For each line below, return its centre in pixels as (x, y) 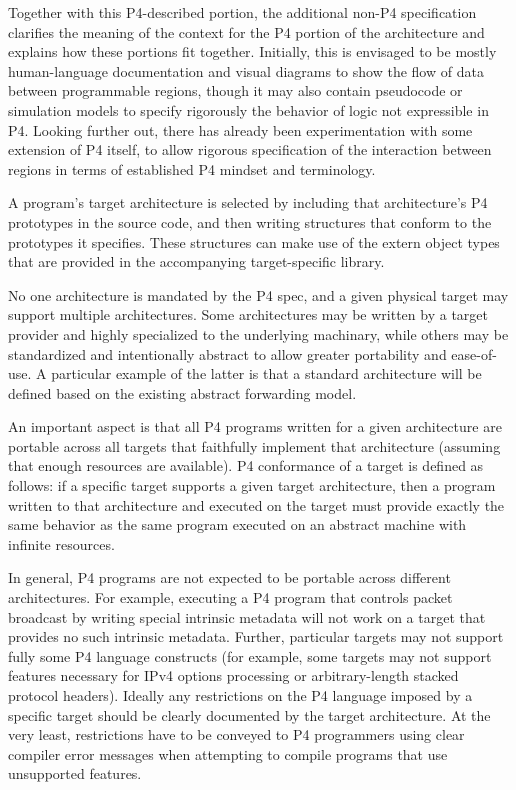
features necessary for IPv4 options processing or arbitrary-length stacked (233, 675)
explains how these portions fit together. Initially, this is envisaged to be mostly (252, 51)
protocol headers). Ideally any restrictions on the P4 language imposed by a (240, 695)
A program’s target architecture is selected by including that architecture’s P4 (248, 202)
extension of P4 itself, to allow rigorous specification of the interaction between (250, 149)
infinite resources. (61, 543)
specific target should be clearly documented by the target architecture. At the (249, 714)
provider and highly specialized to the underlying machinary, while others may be (258, 333)
